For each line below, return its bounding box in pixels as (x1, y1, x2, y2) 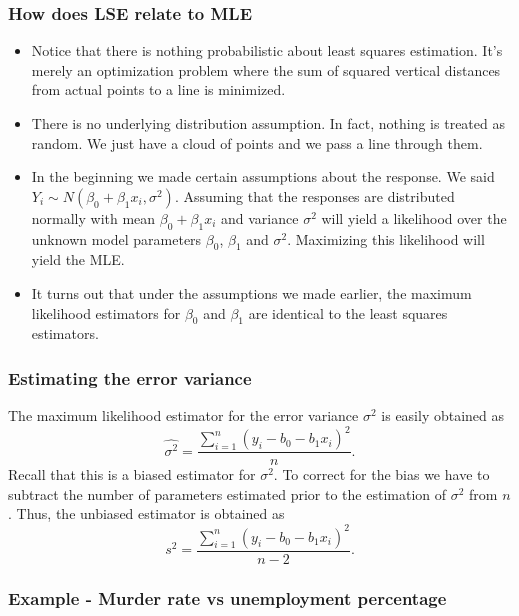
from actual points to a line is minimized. (31, 79, 286, 100)
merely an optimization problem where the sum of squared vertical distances (31, 59, 501, 80)
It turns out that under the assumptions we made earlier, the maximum (31, 282, 472, 303)
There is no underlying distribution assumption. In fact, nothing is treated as (31, 113, 505, 133)
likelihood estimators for (31, 302, 181, 323)
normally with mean (31, 207, 156, 228)
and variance (221, 207, 299, 228)
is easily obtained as (381, 405, 505, 426)
